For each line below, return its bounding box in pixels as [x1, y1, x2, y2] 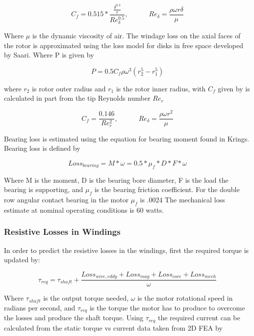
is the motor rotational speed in [137, 293, 233, 303]
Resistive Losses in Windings [4, 225, 121, 238]
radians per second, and [4, 302, 76, 312]
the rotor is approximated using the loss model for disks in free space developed [4, 40, 243, 50]
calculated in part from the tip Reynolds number [4, 93, 151, 103]
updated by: [4, 254, 40, 265]
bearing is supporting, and [4, 184, 83, 195]
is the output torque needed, [43, 293, 129, 303]
